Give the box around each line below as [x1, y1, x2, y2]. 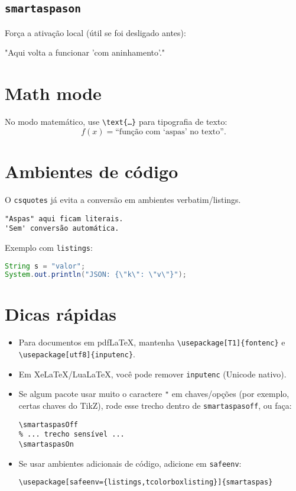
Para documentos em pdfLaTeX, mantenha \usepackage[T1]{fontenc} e [18, 336, 285, 348]
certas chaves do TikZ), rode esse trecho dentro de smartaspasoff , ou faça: [18, 399, 292, 411]
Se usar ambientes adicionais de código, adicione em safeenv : [18, 457, 242, 469]
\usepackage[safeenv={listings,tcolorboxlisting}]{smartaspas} [18, 478, 273, 487]
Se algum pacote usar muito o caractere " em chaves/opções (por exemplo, [18, 387, 290, 400]
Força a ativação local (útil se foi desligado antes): [5, 26, 186, 38]
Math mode [5, 81, 102, 105]
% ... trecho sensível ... [18, 430, 125, 439]
